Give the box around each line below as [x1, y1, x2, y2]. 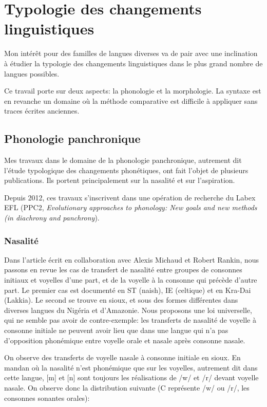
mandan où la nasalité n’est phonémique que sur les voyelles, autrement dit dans [4, 362, 258, 373]
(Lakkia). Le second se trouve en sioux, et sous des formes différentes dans [4, 294, 238, 305]
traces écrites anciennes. [4, 105, 80, 116]
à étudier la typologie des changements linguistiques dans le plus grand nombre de [4, 58, 263, 68]
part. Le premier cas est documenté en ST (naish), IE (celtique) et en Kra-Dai [4, 284, 251, 295]
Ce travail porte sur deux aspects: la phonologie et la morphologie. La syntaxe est [4, 85, 261, 96]
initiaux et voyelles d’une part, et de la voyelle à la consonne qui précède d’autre [4, 274, 257, 285]
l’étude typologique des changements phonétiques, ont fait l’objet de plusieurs [4, 164, 249, 175]
